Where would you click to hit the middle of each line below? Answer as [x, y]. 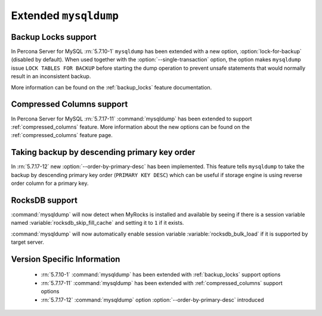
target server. [28, 242]
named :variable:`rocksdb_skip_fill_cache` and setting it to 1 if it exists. [97, 223]
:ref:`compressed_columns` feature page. [62, 135]
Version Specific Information [66, 259]
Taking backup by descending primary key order [103, 152]
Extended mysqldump [65, 16]
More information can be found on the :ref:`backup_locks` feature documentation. [112, 87]
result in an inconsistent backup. [51, 76]
